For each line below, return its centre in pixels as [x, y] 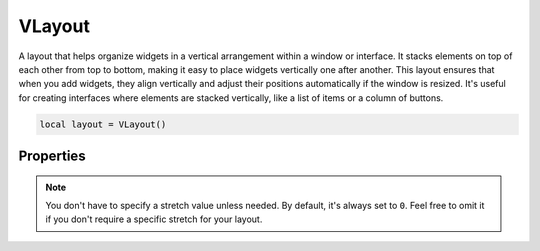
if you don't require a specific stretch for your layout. [154, 219]
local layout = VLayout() [103, 124]
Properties [52, 156]
